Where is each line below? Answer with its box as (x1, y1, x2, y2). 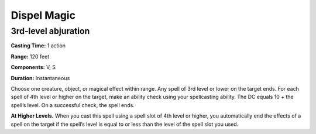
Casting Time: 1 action (11, 42, 66, 49)
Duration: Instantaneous (11, 74, 70, 81)
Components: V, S (11, 64, 56, 71)
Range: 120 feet (11, 53, 50, 60)
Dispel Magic (11, 9, 76, 22)
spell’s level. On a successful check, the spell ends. (11, 101, 135, 108)
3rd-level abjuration (11, 26, 90, 36)
